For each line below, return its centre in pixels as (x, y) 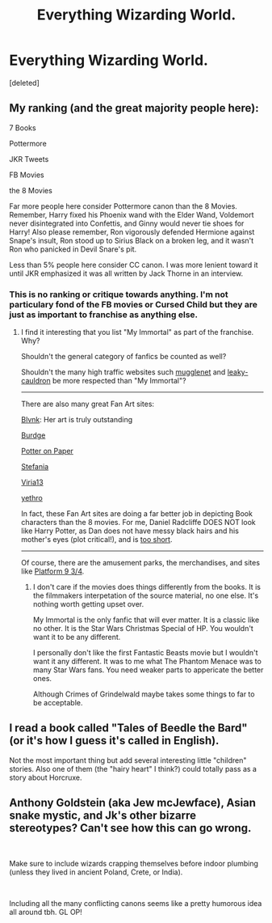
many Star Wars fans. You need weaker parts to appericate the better (148, 670)
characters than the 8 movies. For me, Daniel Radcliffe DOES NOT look (138, 523)
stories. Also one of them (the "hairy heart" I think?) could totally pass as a (133, 768)
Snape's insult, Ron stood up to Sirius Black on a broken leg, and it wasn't (132, 240)
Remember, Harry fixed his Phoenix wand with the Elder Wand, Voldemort (132, 214)
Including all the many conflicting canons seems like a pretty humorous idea (136, 903)
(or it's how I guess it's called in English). (114, 741)
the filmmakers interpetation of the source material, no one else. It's (146, 595)
